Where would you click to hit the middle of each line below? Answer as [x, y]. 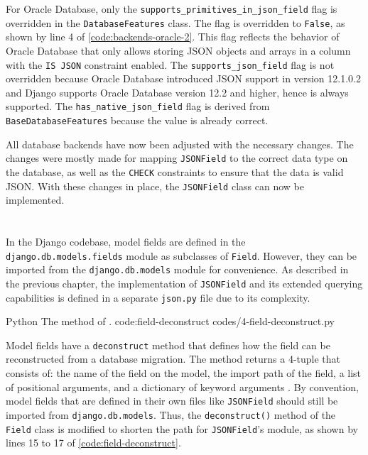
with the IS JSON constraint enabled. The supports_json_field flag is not [170, 64]
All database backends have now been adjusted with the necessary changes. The [180, 144]
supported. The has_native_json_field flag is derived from [138, 106]
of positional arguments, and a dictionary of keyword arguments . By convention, [182, 387]
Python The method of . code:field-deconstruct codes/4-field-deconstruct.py [170, 321]
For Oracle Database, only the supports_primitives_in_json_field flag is [172, 9]
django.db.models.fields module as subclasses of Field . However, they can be [182, 255]
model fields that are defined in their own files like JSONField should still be [172, 401]
